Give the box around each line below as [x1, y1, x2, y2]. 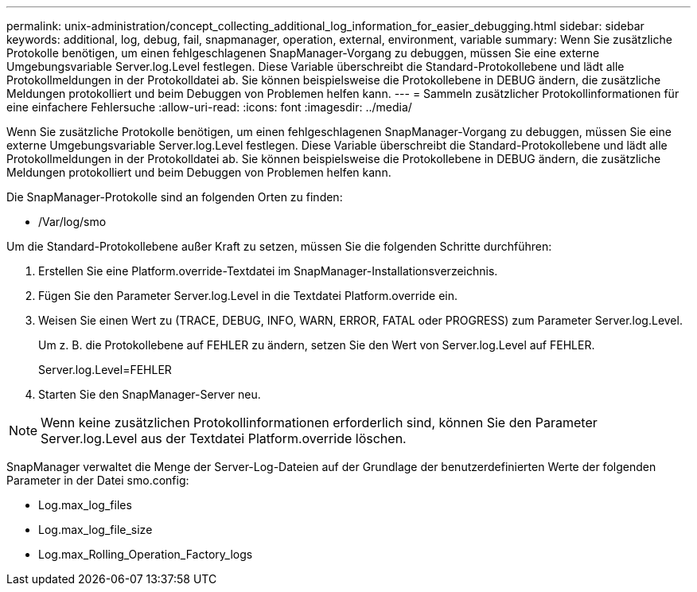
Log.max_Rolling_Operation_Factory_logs [38, 547, 253, 561]
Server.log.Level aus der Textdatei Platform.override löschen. [41, 430, 407, 446]
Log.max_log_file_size [38, 523, 153, 536]
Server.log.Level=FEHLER [38, 363, 172, 376]
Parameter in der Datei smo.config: [6, 473, 189, 487]
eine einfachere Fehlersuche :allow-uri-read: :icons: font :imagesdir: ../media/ [6, 100, 412, 114]
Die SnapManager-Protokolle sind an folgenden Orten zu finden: [6, 190, 343, 204]
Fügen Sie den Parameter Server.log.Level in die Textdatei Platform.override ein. [38, 289, 458, 302]
